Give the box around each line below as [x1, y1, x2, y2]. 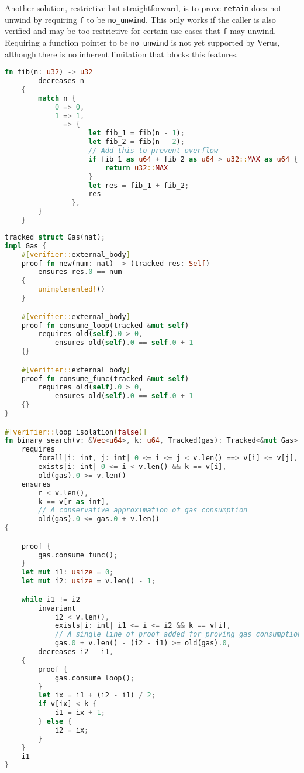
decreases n [38, 77, 85, 85]
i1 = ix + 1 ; [54, 709, 105, 717]
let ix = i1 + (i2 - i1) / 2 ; [38, 691, 156, 700]
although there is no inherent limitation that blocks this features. [5, 47, 239, 60]
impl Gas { [5, 241, 47, 250]
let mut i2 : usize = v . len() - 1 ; [21, 577, 156, 586]
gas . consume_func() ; [38, 550, 118, 559]
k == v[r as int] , [38, 497, 110, 506]
